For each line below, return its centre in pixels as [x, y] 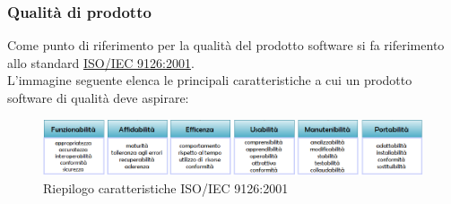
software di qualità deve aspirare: [98, 98]
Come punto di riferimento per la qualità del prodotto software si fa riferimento [226, 45]
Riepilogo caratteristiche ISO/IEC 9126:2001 [166, 187]
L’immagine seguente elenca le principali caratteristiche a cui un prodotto [210, 80]
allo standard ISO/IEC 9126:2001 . [101, 62]
